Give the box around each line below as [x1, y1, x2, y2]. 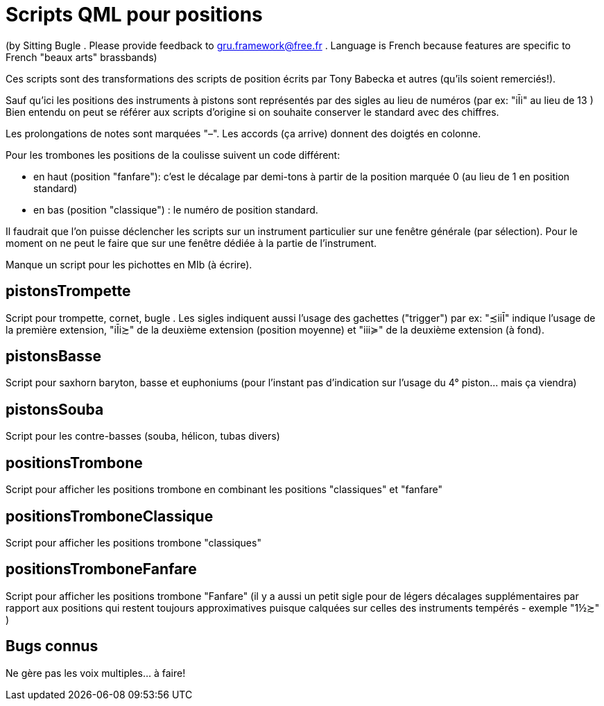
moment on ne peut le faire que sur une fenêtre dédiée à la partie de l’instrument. [6, 236, 377, 249]
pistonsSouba [6, 400, 104, 418]
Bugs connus [6, 637, 98, 655]
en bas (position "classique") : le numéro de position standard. [33, 203, 318, 216]
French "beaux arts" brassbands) [6, 51, 157, 63]
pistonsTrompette [6, 282, 131, 300]
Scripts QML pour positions [6, 3, 263, 26]
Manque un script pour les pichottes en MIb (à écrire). [6, 258, 252, 270]
